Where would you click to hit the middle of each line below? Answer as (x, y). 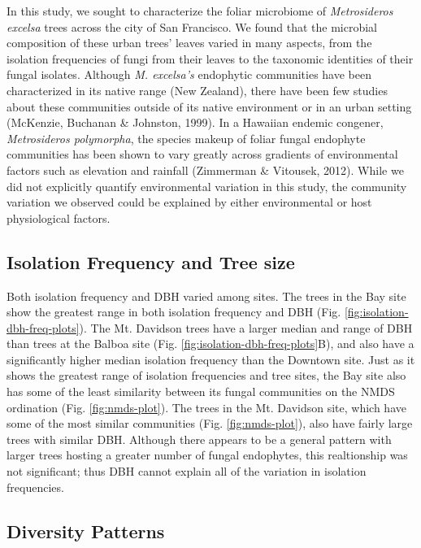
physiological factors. (59, 217)
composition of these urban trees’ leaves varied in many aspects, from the (189, 43)
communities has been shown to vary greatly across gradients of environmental (202, 154)
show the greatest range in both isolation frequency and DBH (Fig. (174, 312)
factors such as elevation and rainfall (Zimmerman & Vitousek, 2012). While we (205, 170)
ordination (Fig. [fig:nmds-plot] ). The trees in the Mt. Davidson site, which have (206, 407)
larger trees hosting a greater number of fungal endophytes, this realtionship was (207, 455)
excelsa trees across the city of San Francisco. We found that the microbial (192, 26)
